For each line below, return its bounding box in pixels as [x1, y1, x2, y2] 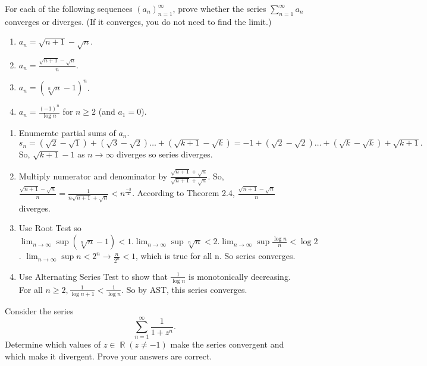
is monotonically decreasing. [189, 270, 291, 282]
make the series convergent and [170, 338, 284, 351]
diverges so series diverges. [117, 148, 213, 160]
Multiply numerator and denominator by [18, 169, 168, 182]
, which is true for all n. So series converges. [135, 250, 296, 262]
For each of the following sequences [5, 2, 133, 14]
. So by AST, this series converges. [121, 283, 247, 295]
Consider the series [5, 304, 74, 317]
